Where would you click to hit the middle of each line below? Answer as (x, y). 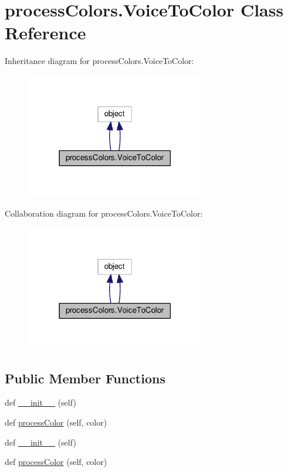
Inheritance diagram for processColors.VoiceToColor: (99, 61)
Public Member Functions (85, 378)
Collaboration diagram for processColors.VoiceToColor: (104, 213)
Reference (45, 33)
